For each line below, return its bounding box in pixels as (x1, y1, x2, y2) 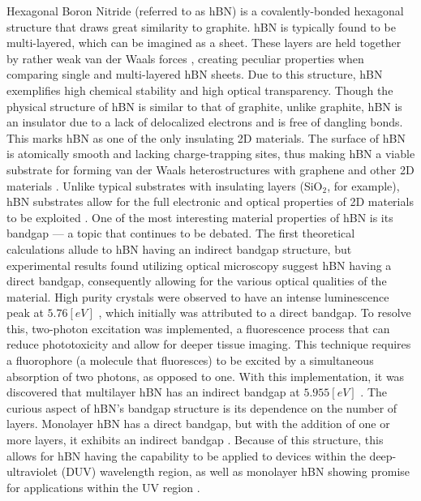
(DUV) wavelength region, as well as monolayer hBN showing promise (61, 463, 410, 480)
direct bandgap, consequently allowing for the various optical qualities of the (6, 272, 387, 289)
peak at (6, 304, 44, 321)
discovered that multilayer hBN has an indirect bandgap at (6, 383, 300, 400)
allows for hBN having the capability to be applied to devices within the (6, 447, 366, 464)
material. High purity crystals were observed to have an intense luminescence (6, 288, 389, 305)
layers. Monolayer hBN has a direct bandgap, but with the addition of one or (6, 415, 390, 432)
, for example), (327, 177, 400, 194)
